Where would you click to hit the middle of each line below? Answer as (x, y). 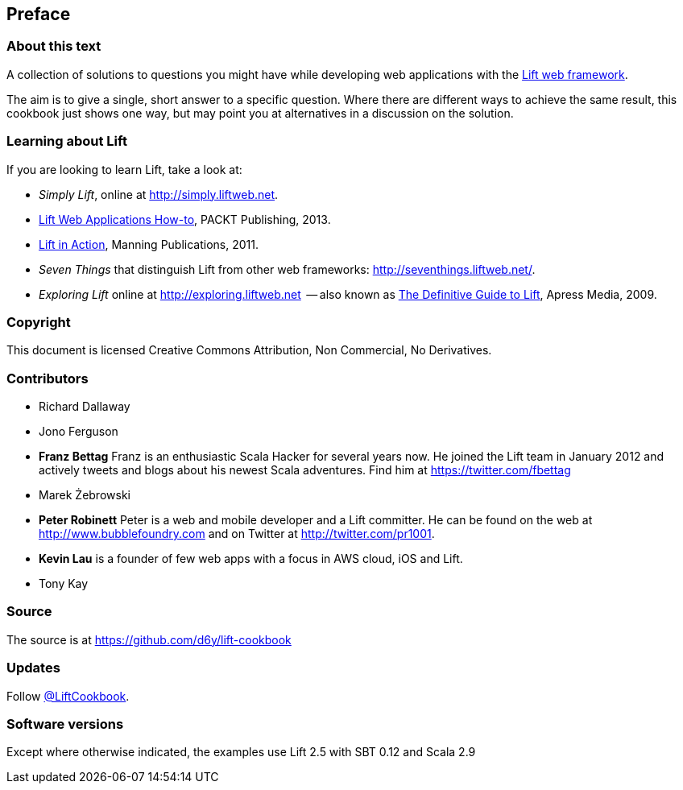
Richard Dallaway (85, 407)
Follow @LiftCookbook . (68, 696)
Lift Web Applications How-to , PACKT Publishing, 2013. (185, 219)
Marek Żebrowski (85, 495)
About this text (54, 46)
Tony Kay (64, 584)
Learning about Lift (67, 141)
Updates (33, 668)
